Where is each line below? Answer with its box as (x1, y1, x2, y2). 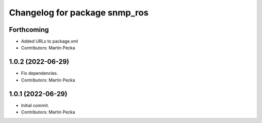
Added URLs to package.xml (21, 39, 79, 44)
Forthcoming (9, 26, 49, 34)
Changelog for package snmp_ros (9, 7, 149, 18)
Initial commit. (21, 102, 49, 108)
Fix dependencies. (21, 70, 58, 76)
